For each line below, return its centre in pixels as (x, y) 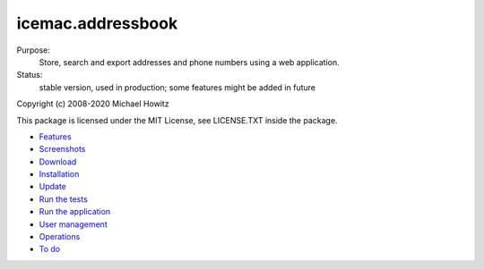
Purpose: (34, 50)
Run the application (75, 212)
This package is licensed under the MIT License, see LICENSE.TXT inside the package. (177, 120)
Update (53, 187)
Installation (59, 174)
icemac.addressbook (97, 23)
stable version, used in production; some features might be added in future (177, 87)
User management (73, 224)
